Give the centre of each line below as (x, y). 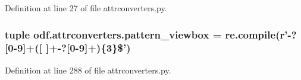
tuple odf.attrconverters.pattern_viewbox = (113, 34)
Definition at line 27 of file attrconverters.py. (86, 8)
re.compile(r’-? (261, 34)
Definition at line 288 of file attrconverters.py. (88, 70)
